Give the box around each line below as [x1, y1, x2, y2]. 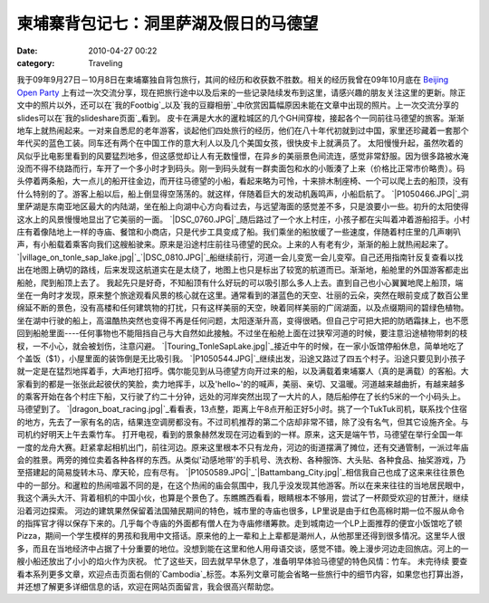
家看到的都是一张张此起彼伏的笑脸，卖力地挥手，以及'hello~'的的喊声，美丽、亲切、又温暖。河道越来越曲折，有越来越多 [16, 378, 465, 389]
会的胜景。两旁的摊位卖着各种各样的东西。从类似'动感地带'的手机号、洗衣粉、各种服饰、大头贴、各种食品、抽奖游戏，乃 [16, 455, 466, 465]
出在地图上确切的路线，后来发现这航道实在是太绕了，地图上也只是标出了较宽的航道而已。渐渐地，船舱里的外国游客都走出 [16, 264, 469, 275]
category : [16, 57, 55, 68]
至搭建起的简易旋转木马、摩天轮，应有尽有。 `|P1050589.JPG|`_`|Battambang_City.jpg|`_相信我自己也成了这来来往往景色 [16, 467, 465, 478]
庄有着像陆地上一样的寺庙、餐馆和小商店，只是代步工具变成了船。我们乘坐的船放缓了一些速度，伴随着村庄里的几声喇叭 [16, 226, 461, 237]
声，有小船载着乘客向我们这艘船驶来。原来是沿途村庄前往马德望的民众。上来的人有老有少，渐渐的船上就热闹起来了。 [16, 239, 453, 250]
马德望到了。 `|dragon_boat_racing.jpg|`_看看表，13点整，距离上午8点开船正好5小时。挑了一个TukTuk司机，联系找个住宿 [16, 404, 468, 415]
